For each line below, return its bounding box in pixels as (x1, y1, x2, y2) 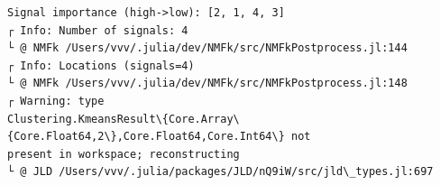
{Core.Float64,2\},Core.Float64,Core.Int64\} (7, 130, 285, 143)
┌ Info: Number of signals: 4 (7, 23, 188, 37)
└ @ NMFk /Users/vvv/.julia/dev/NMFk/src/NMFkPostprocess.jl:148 (7, 77, 408, 90)
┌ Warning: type (7, 94, 105, 107)
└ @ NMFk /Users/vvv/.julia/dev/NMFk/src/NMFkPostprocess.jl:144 (7, 42, 408, 55)
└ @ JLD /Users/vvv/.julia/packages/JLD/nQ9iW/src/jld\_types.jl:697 (7, 165, 434, 179)
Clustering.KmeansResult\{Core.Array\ (7, 112, 240, 125)
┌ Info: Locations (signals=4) (7, 59, 195, 72)
